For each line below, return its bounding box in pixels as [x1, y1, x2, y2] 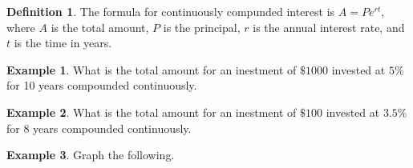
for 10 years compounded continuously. [6, 77, 197, 94]
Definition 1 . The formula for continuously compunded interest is [6, 3, 335, 19]
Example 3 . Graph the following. [6, 146, 175, 163]
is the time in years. [14, 34, 112, 51]
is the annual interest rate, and [253, 18, 405, 35]
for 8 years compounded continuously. [6, 119, 192, 136]
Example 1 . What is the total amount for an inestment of [6, 61, 297, 78]
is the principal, [163, 18, 241, 35]
